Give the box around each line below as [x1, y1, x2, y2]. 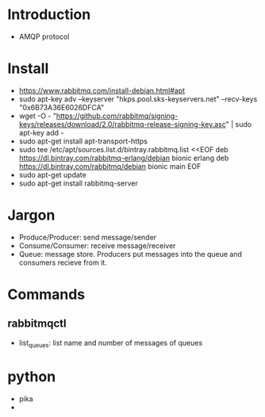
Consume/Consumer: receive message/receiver [18, 240, 176, 251]
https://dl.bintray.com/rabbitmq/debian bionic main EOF [18, 161, 202, 171]
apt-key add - [18, 128, 64, 137]
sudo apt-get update [18, 170, 86, 179]
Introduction [7, 6, 91, 24]
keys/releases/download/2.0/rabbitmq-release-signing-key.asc [18, 119, 227, 128]
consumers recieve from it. [18, 258, 108, 267]
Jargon [7, 206, 56, 224]
